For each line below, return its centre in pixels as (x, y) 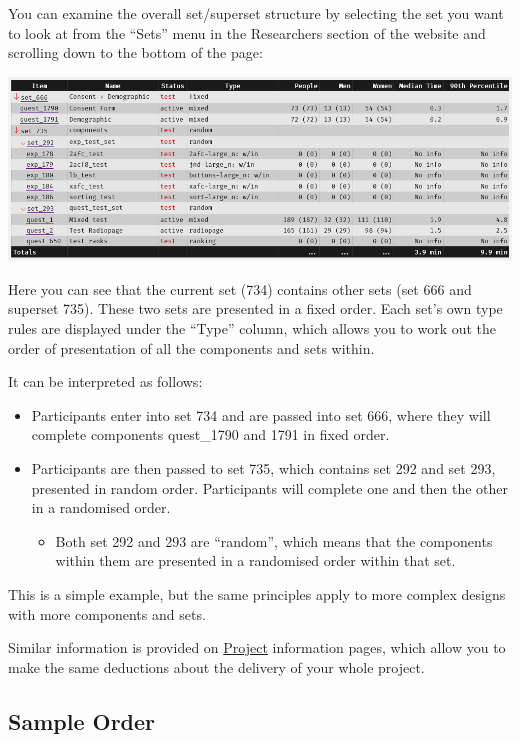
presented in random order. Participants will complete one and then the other (270, 487)
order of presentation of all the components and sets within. (191, 347)
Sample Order (82, 720)
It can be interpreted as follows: (105, 381)
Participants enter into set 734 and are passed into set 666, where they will (261, 414)
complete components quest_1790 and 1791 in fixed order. (210, 434)
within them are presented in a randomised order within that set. (255, 560)
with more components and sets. (107, 613)
